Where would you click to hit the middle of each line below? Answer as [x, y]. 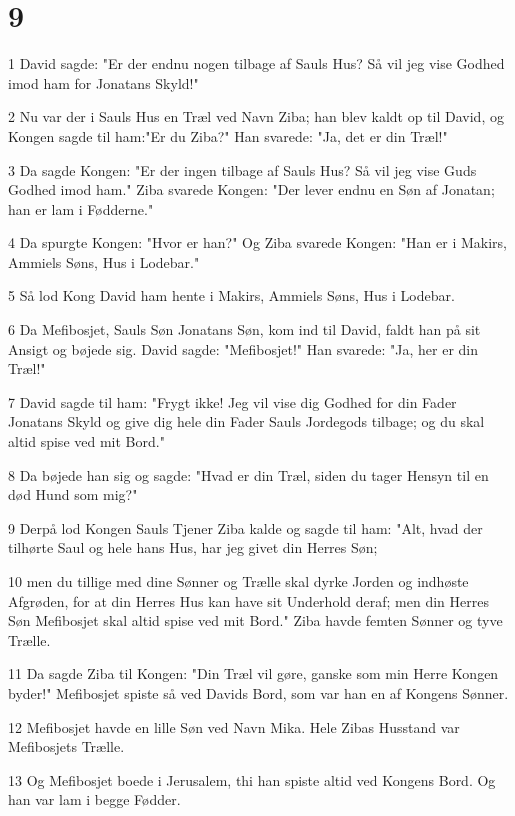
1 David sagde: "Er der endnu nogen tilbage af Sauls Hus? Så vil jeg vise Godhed [256, 63]
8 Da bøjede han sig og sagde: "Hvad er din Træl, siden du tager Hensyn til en [248, 474]
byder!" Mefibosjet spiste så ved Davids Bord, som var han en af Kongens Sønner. [258, 692]
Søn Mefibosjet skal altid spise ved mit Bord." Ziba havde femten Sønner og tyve [255, 620]
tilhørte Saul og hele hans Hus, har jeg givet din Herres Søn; [193, 547]
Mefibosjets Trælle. [66, 746]
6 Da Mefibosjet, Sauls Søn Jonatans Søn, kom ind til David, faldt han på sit [244, 329]
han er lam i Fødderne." [81, 208]
